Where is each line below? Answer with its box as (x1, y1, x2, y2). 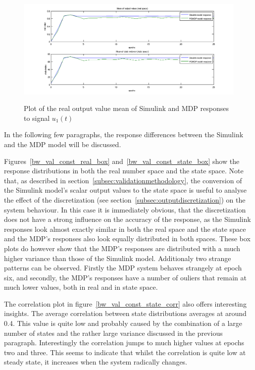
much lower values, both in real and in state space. (4, 282, 158, 292)
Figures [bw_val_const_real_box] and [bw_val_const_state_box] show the (4, 156, 240, 166)
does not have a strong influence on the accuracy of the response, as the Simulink (4, 214, 251, 224)
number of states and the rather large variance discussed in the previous (4, 327, 223, 338)
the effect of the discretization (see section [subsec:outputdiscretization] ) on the (4, 194, 246, 205)
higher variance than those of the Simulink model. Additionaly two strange (4, 253, 231, 263)
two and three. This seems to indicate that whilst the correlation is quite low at (4, 347, 246, 357)
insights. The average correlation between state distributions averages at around (4, 308, 247, 318)
